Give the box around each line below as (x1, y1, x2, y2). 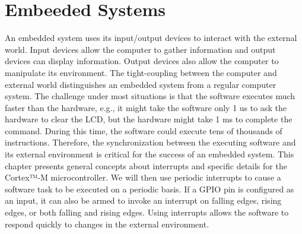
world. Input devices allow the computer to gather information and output (5, 43, 276, 55)
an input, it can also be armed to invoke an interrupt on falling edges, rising (5, 194, 282, 207)
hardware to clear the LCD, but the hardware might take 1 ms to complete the (5, 113, 293, 125)
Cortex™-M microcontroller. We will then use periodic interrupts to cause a (5, 171, 281, 184)
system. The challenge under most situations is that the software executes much (5, 90, 295, 102)
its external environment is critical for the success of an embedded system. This (5, 148, 294, 160)
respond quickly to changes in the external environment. (5, 217, 209, 230)
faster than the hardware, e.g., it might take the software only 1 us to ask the (5, 101, 287, 113)
